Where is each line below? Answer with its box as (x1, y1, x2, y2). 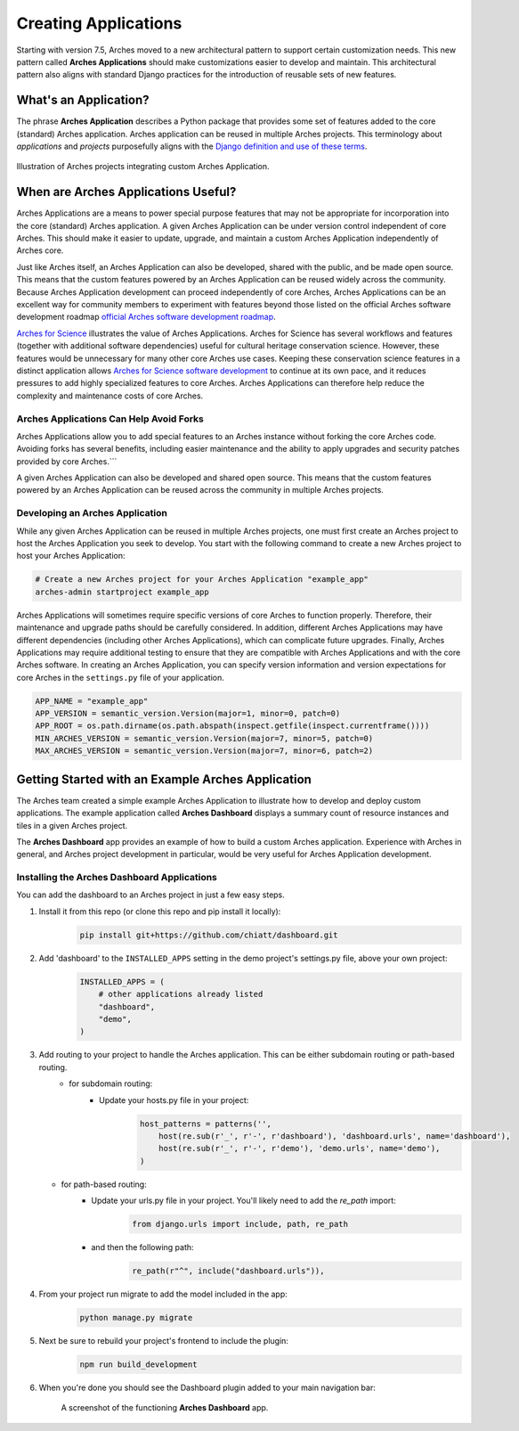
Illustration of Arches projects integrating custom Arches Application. (16, 161, 270, 172)
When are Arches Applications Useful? (16, 184, 237, 200)
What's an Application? (16, 93, 150, 108)
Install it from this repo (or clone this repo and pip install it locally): (38, 905, 281, 917)
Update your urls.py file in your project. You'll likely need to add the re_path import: (91, 1195, 396, 1206)
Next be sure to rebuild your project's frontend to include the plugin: (38, 1335, 289, 1345)
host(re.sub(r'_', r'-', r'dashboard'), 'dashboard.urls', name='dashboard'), (158, 1131, 511, 1141)
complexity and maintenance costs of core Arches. (16, 390, 204, 401)
